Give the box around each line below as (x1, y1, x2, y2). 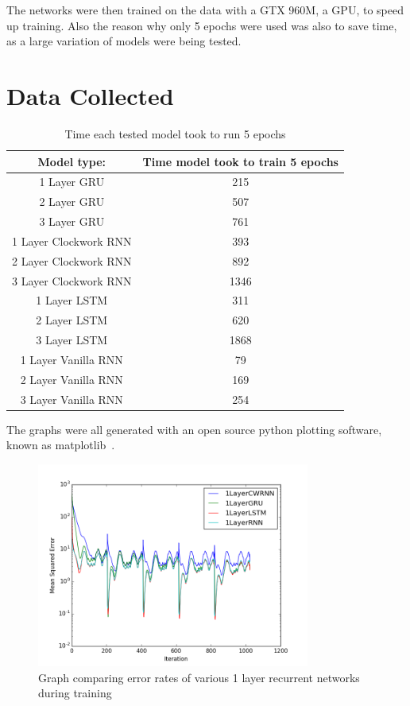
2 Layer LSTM (36, 312, 108, 328)
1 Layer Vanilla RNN (20, 351, 123, 367)
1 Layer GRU (39, 173, 105, 190)
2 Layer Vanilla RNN (20, 370, 123, 387)
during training (38, 685, 112, 701)
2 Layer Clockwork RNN (12, 252, 132, 269)
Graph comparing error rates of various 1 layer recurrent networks (38, 669, 360, 685)
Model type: (37, 153, 106, 169)
